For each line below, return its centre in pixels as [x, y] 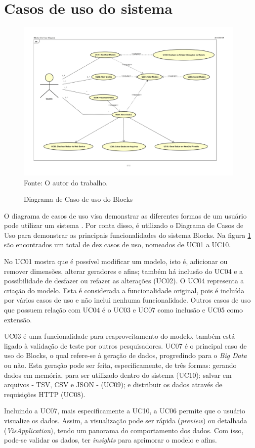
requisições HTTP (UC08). [45, 394]
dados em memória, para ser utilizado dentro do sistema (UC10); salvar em [118, 375]
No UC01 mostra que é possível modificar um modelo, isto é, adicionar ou [116, 261]
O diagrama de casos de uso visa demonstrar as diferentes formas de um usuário [125, 215]
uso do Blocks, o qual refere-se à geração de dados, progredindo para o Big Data [126, 355]
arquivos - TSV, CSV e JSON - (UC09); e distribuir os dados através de [113, 384]
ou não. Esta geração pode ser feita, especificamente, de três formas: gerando [120, 365]
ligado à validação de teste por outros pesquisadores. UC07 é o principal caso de [125, 345]
